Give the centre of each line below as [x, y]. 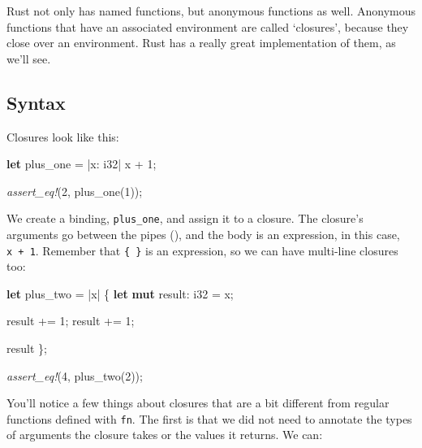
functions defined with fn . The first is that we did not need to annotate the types [209, 418]
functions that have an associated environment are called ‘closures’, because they [208, 26]
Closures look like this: [63, 136]
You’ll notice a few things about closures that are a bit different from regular [198, 403]
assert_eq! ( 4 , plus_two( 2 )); [75, 375]
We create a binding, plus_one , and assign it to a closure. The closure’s [185, 218]
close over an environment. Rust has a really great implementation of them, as [201, 43]
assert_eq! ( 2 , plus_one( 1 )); [75, 191]
